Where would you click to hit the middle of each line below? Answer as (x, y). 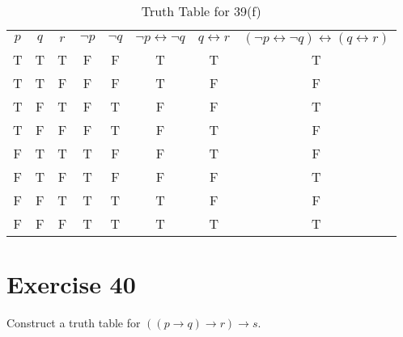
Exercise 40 (71, 284)
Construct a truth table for (74, 323)
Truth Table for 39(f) (201, 11)
